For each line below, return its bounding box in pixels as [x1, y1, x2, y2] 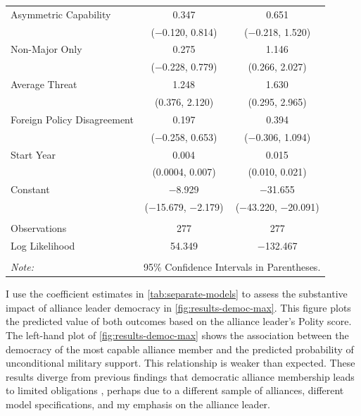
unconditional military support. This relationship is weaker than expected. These [6, 355, 355, 370]
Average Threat [11, 77, 77, 92]
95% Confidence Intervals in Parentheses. [143, 259, 321, 274]
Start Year [11, 147, 56, 161]
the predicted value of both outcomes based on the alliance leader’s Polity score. [6, 314, 352, 329]
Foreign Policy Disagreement [11, 111, 134, 126]
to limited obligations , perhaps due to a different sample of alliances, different [6, 383, 344, 398]
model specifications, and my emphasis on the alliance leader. [6, 396, 270, 411]
